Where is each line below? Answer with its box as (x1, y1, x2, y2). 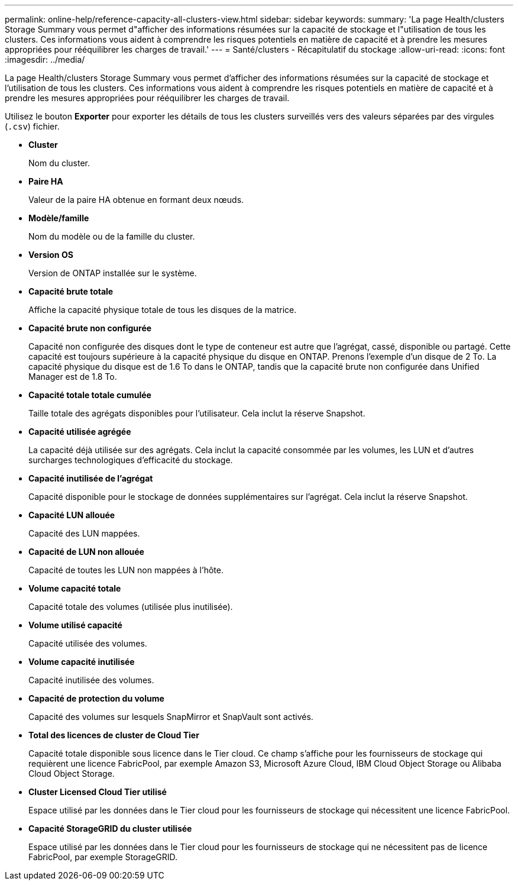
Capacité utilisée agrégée (28, 427, 131, 437)
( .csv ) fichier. (5, 121, 60, 131)
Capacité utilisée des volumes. (28, 638, 147, 648)
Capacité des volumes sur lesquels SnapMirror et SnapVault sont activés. (28, 712, 313, 722)
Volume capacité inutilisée (28, 657, 135, 667)
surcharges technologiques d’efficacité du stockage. (28, 455, 233, 465)
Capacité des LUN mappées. (28, 528, 140, 538)
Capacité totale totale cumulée (28, 390, 151, 400)
